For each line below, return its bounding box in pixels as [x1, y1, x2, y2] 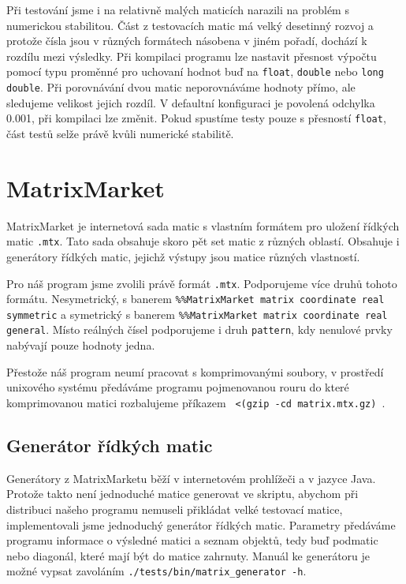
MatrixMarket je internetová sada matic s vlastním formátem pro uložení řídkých [6, 217, 400, 234]
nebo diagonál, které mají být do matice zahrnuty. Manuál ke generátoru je [6, 547, 371, 563]
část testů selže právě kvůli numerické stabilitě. [6, 125, 234, 141]
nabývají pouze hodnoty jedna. [6, 337, 155, 354]
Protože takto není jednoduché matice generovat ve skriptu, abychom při [6, 485, 359, 502]
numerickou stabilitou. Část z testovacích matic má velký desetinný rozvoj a [6, 17, 374, 33]
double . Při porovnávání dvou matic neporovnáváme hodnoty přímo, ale [6, 79, 356, 95]
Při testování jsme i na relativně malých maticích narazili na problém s [6, 2, 349, 17]
